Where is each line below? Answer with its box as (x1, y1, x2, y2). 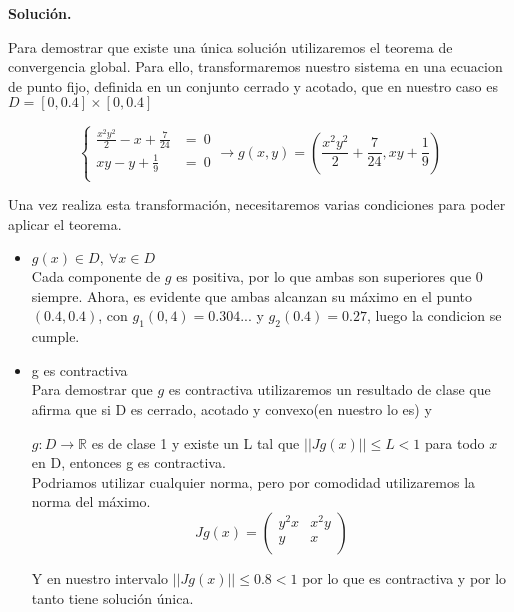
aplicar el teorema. (8, 213, 122, 234)
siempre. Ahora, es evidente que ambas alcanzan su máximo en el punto (31, 285, 472, 306)
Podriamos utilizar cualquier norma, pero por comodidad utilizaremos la (31, 471, 476, 492)
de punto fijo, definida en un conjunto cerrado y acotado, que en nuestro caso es (8, 75, 498, 96)
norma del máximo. (31, 491, 151, 512)
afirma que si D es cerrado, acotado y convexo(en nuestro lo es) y (31, 398, 432, 419)
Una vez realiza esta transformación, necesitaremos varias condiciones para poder (8, 194, 506, 214)
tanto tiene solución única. (31, 587, 194, 608)
